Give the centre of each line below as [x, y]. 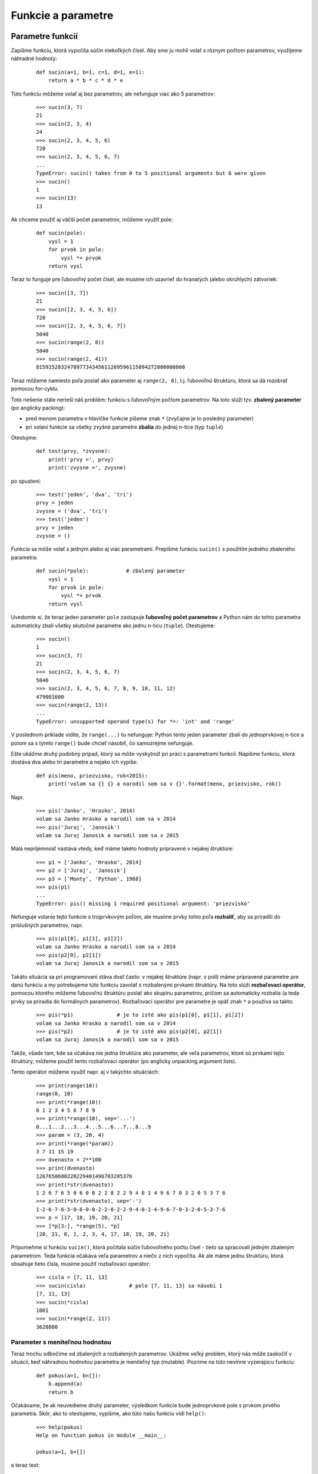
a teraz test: [25, 1465]
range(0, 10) [55, 1094]
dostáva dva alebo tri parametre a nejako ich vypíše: [74, 762]
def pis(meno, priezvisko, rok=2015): [92, 776]
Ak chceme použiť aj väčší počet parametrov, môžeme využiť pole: [92, 220]
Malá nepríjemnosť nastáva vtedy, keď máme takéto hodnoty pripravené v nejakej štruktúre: [122, 848]
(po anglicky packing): [38, 407]
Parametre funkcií [44, 36]
